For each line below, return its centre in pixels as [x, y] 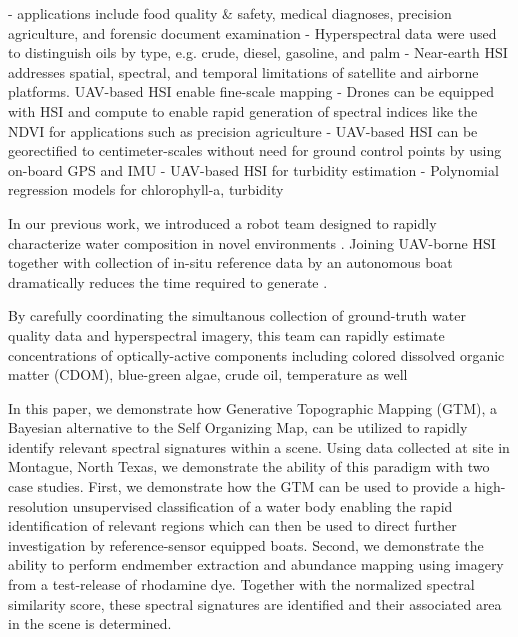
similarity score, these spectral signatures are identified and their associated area [255, 603]
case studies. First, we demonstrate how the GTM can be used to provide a [239, 486]
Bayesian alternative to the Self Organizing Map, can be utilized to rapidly [238, 427]
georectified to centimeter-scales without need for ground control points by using [255, 150]
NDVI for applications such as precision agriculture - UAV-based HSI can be [243, 130]
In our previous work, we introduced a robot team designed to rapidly [222, 222]
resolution [38, 505]
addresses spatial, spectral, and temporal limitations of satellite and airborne [243, 71]
